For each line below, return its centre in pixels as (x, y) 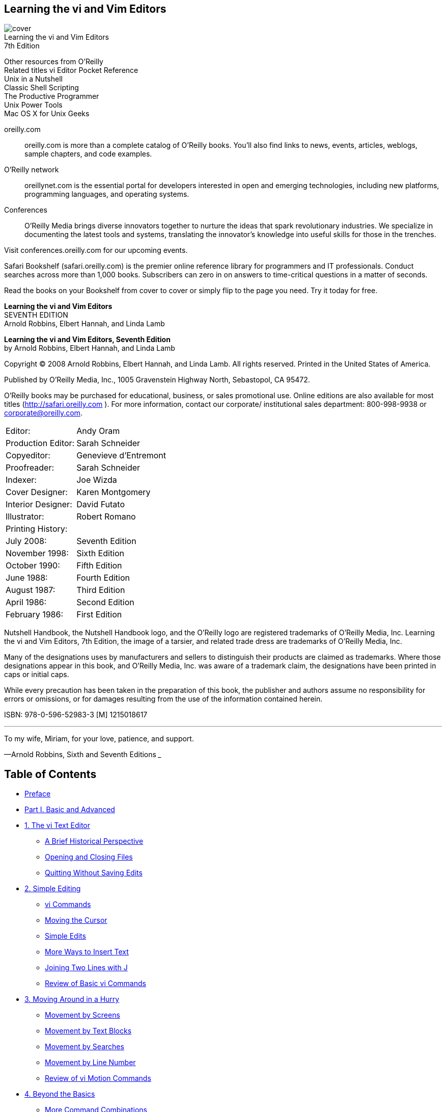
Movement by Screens (82, 1015)
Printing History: (37, 529)
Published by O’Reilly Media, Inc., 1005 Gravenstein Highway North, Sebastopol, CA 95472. (157, 380)
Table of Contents (50, 774)
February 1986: (35, 615)
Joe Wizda (97, 480)
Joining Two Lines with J (86, 968)
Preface (38, 794)
